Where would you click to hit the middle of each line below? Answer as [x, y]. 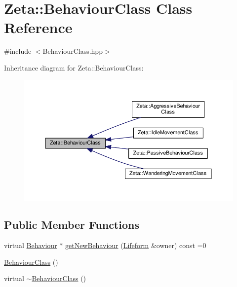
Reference [38, 27]
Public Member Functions [72, 225]
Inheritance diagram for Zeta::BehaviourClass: [74, 67]
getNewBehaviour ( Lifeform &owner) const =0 [136, 245]
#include [18, 51]
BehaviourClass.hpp [73, 51]
